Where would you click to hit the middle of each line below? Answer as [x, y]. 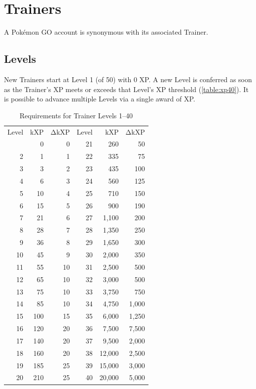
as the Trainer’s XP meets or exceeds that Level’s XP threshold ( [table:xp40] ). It [126, 89]
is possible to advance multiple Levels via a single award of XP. [100, 99]
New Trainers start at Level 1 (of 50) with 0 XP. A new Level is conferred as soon [128, 79]
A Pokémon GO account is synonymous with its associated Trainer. [106, 32]
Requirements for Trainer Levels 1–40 [76, 115]
